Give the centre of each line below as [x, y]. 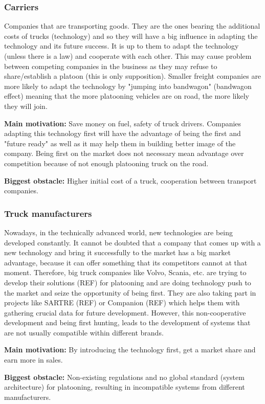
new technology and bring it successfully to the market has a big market [117, 252]
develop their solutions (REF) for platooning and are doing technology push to [128, 282]
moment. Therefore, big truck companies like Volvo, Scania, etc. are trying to [125, 272]
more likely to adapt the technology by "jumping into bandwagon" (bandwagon [128, 86]
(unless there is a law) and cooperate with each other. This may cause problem [128, 56]
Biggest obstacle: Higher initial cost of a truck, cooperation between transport [130, 180]
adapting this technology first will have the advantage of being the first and [123, 133]
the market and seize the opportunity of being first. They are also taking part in [130, 292]
